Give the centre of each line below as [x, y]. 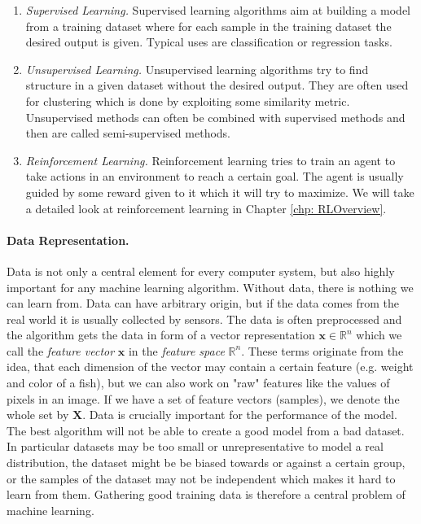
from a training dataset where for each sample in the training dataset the [208, 26]
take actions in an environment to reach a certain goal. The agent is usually [215, 176]
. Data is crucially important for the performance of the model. [240, 415]
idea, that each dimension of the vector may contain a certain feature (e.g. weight [210, 367]
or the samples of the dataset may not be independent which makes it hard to [201, 478]
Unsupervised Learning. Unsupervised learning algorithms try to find [197, 69]
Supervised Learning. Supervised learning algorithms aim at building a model [218, 10]
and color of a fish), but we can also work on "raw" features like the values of [198, 383]
